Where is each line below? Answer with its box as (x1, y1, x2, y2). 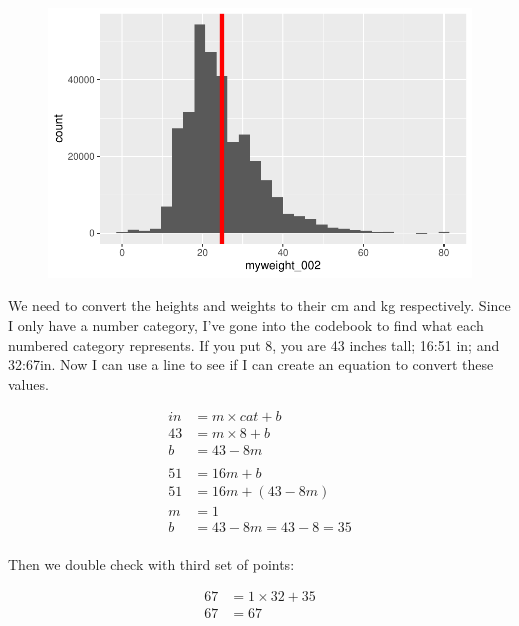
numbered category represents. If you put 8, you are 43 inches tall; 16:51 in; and (8, 334, 500, 355)
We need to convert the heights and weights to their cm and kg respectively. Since (8, 295, 511, 316)
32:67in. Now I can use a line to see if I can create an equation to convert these (8, 354, 494, 375)
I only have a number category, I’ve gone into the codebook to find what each (8, 315, 484, 335)
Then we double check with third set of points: (8, 553, 295, 574)
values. (8, 373, 49, 394)
